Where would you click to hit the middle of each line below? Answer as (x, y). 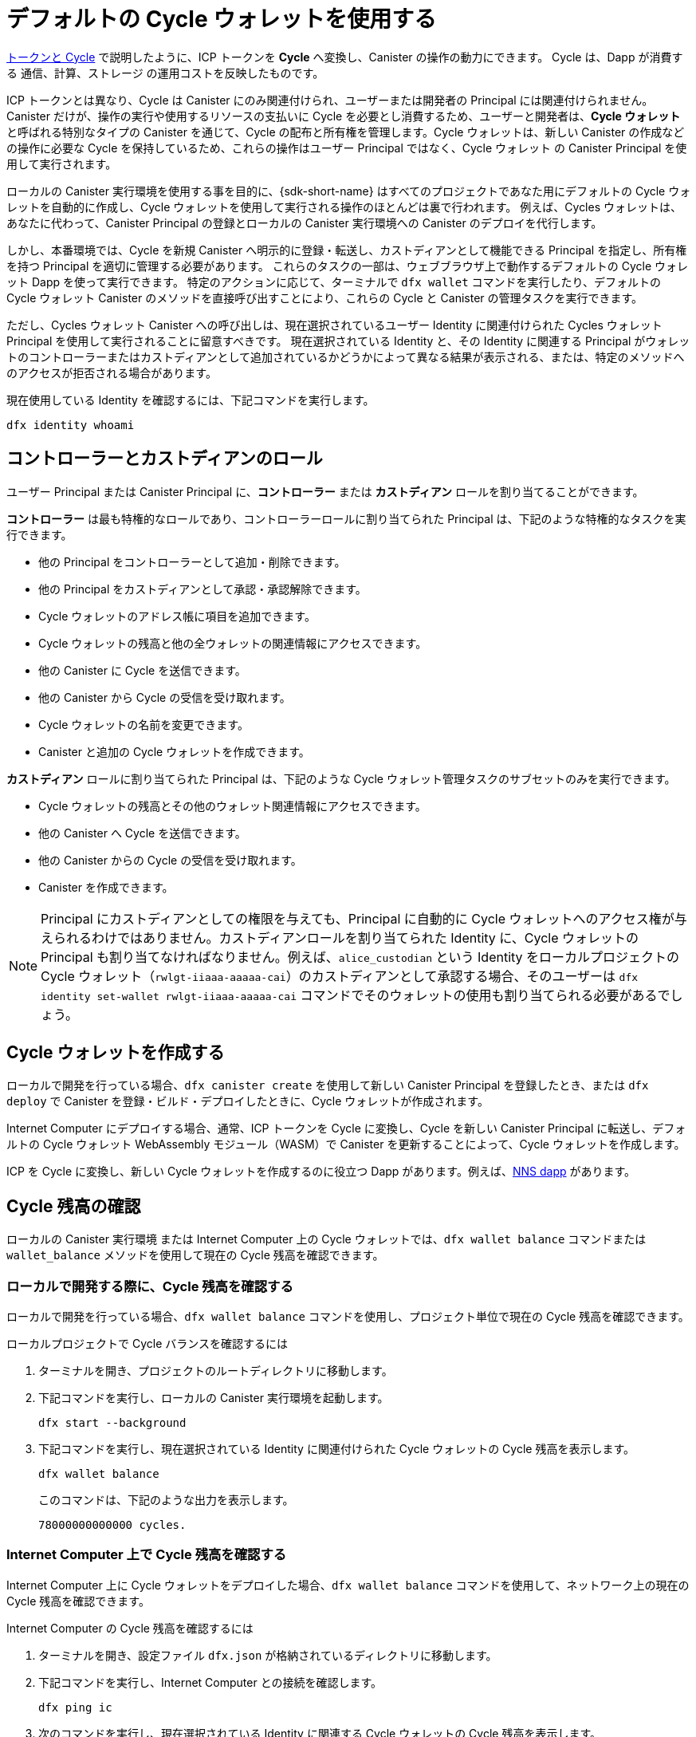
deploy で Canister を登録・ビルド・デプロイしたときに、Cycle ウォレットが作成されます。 (248, 1101)
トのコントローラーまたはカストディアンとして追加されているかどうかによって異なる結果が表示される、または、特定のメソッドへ (346, 356)
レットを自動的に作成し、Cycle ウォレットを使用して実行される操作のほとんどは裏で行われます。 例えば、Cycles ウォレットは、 (344, 207)
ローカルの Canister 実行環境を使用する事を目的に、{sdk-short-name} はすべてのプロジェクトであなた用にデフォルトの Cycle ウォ (349, 191)
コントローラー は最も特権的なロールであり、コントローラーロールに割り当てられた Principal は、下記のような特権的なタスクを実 (346, 518)
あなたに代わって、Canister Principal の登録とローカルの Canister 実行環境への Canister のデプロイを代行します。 (305, 223)
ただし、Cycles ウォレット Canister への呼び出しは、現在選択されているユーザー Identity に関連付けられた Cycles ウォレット (334, 325)
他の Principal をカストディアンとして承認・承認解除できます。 (203, 589)
